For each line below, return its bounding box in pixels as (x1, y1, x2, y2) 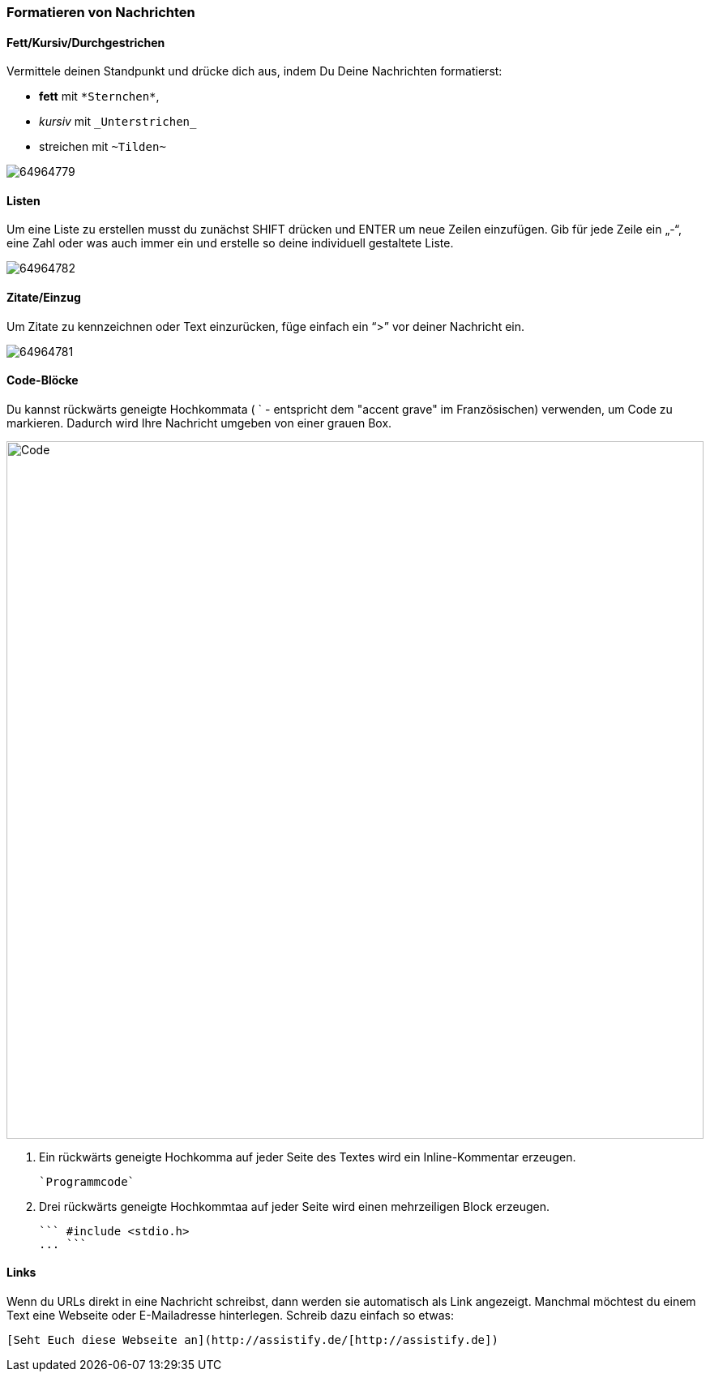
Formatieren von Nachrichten (6, 4, 195, 20)
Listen (6, 193, 41, 208)
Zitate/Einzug (6, 290, 81, 305)
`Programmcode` (39, 1174, 135, 1188)
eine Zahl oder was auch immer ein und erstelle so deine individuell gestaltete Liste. (6, 236, 454, 251)
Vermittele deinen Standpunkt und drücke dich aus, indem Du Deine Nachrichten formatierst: (6, 64, 503, 79)
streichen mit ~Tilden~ (39, 140, 166, 154)
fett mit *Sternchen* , (39, 89, 160, 104)
